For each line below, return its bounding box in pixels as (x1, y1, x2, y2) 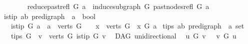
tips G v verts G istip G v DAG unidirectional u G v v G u (10, 30, 236, 40)
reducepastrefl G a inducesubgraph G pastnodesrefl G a (27, 1, 209, 11)
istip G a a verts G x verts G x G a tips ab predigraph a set (10, 20, 244, 31)
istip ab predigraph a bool (3, 10, 95, 21)
